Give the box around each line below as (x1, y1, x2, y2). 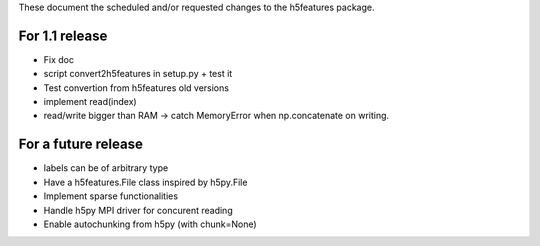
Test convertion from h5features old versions (43, 81, 230, 94)
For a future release (18, 136, 144, 153)
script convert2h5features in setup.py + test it (43, 68, 233, 80)
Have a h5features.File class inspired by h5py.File (43, 176, 248, 188)
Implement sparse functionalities (43, 190, 179, 202)
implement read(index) (43, 96, 137, 108)
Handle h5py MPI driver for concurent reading (43, 204, 234, 216)
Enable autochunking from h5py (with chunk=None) (43, 218, 257, 230)
